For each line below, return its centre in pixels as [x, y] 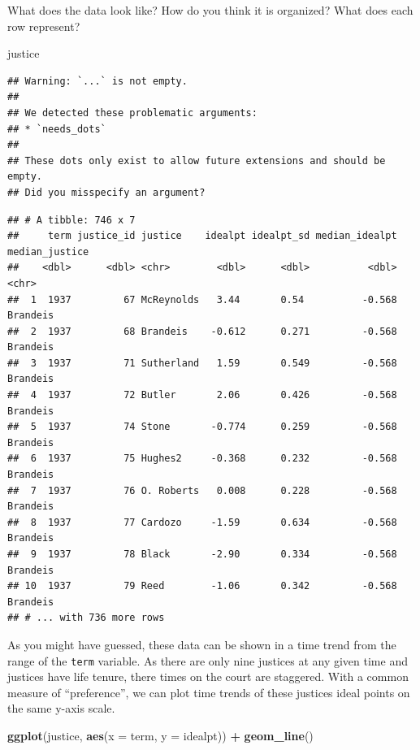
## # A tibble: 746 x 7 [71, 220]
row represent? [44, 26]
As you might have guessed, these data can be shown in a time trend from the [202, 644]
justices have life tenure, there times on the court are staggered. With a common [208, 676]
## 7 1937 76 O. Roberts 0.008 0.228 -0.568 [202, 490]
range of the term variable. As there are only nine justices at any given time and [208, 660]
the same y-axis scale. [61, 708]
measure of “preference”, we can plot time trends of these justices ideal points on [209, 692]
